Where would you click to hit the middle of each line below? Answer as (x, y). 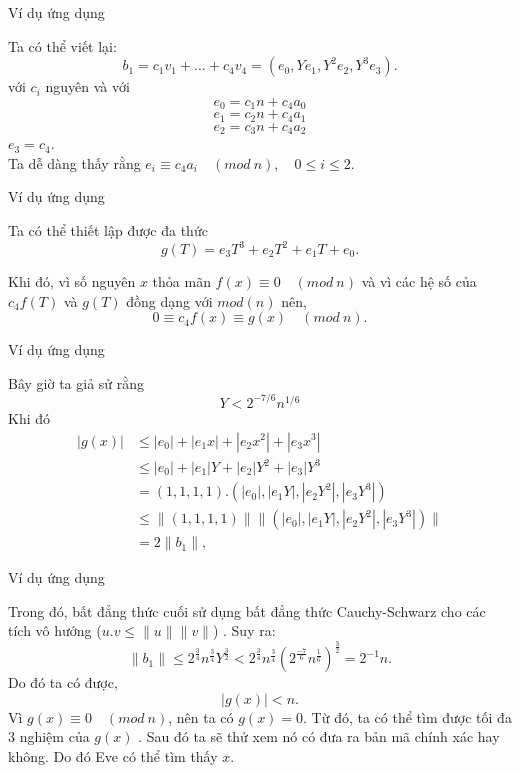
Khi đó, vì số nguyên (72, 281)
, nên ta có (201, 716)
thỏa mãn (181, 281)
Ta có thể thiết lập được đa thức (108, 229)
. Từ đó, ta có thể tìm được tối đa (407, 716)
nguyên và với (87, 86)
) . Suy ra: (244, 630)
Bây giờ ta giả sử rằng (76, 382)
